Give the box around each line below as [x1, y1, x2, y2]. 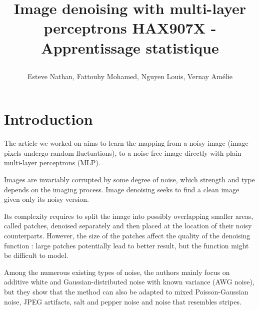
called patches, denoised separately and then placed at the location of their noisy [4, 220, 252, 231]
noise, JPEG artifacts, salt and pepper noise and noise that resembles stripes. [4, 296, 241, 306]
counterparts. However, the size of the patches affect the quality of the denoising [4, 230, 250, 241]
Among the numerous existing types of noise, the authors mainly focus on [4, 266, 230, 277]
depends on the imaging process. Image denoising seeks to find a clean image [4, 184, 239, 194]
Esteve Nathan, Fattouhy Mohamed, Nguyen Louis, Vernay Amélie [27, 71, 232, 81]
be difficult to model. [4, 250, 68, 260]
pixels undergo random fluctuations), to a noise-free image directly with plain [4, 147, 241, 158]
